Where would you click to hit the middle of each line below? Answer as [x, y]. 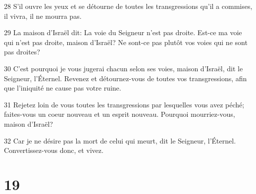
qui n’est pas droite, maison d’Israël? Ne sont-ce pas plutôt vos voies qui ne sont [126, 42]
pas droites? [22, 52]
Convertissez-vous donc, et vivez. [54, 150]
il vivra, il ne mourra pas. [43, 16]
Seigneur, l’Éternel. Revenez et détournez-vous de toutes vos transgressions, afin [126, 78]
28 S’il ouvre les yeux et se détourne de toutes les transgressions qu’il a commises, [128, 6]
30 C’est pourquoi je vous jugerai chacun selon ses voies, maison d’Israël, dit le [124, 68]
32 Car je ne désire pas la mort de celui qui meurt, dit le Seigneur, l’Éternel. [120, 140]
